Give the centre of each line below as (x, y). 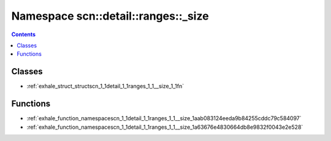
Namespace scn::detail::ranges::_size (110, 16)
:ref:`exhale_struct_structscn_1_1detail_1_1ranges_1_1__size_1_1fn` (105, 86)
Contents (24, 34)
